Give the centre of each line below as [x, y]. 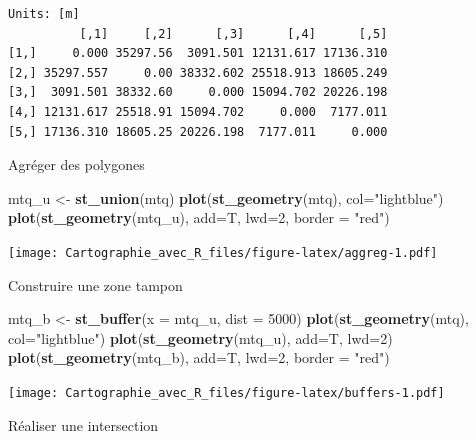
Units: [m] [44, 14]
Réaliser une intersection [83, 424]
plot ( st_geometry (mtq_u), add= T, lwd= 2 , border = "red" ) [199, 217]
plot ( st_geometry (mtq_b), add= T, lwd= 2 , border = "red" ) [199, 357]
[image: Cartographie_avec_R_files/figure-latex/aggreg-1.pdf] [223, 252]
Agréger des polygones [76, 164]
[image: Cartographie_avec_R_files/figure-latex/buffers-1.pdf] [226, 392]
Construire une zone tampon [95, 284]
